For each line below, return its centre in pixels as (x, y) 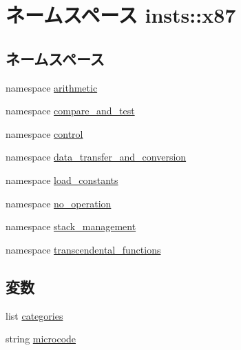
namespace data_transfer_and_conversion (96, 157)
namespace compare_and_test (70, 111)
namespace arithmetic (52, 87)
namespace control (44, 133)
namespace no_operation (59, 203)
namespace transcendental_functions (83, 249)
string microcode (41, 339)
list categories (34, 315)
